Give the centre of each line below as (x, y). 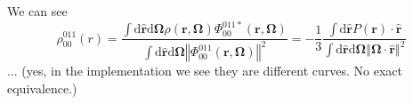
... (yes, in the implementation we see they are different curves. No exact (205, 71)
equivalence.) (42, 88)
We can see (37, 11)
